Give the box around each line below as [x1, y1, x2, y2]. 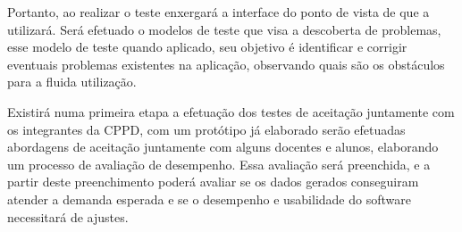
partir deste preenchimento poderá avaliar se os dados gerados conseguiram [7, 172, 419, 191]
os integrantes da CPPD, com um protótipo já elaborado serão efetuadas [7, 120, 406, 138]
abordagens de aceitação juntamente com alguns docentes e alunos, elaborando [7, 137, 439, 156]
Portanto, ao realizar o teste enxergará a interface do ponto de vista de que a [7, 3, 430, 21]
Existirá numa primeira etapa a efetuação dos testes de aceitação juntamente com [7, 102, 455, 120]
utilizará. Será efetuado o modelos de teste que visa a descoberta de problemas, [7, 20, 441, 38]
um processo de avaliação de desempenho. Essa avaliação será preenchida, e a [7, 154, 431, 173]
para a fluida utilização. [7, 72, 137, 91]
